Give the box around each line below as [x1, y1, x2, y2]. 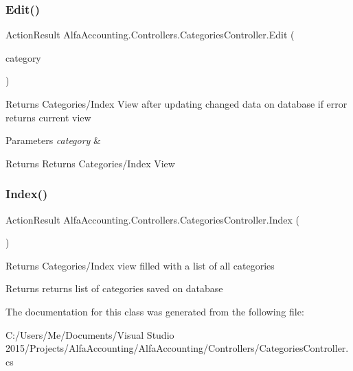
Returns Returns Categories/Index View [5, 156, 175, 170]
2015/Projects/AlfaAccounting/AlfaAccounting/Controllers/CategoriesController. [5, 341, 349, 355]
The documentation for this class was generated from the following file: [5, 304, 304, 318]
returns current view [5, 110, 91, 124]
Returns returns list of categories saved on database [5, 281, 223, 296]
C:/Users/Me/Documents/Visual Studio [5, 327, 174, 342]
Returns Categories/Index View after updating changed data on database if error [5, 97, 348, 110]
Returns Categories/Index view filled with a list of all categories [5, 258, 275, 272]
